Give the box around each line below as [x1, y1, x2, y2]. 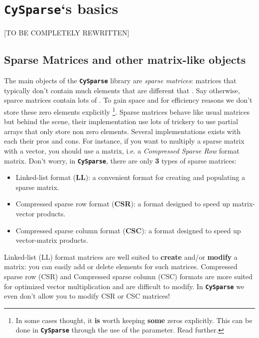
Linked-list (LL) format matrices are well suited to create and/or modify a [4, 251, 238, 262]
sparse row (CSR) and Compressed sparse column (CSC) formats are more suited [4, 271, 253, 281]
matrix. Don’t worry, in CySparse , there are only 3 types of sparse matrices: [4, 155, 237, 166]
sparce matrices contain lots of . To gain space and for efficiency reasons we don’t [4, 95, 253, 105]
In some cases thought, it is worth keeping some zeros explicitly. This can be [15, 315, 253, 325]
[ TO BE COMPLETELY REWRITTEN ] [4, 27, 129, 38]
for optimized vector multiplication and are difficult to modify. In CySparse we [4, 281, 245, 291]
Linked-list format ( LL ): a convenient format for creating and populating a [15, 172, 245, 182]
